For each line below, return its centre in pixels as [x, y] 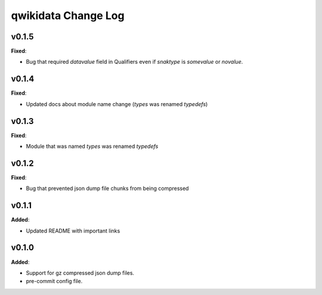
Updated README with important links [73, 231]
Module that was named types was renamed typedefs [92, 147]
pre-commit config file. [54, 281]
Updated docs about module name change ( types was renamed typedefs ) [117, 104]
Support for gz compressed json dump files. [80, 273]
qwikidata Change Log [68, 15]
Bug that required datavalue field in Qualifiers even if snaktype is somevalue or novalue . [134, 62]
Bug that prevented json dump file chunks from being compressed [107, 188]
